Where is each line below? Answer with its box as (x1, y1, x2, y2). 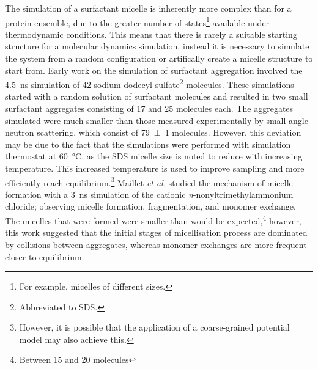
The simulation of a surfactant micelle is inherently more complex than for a (5, 2, 292, 14)
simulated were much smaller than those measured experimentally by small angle (5, 114, 308, 126)
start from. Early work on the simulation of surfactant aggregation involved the (5, 64, 303, 76)
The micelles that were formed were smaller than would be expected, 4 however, (5, 213, 301, 227)
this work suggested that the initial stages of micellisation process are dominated (5, 226, 308, 239)
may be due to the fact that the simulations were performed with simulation (5, 137, 291, 150)
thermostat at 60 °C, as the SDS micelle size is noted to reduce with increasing (5, 150, 303, 163)
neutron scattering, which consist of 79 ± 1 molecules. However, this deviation (5, 126, 301, 139)
